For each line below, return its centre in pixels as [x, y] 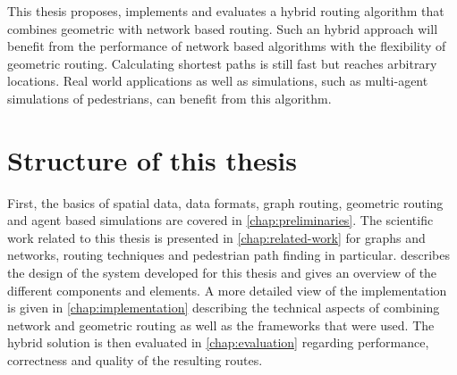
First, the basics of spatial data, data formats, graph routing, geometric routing [225, 202]
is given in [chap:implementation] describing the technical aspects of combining [224, 308]
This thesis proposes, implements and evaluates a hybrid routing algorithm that [226, 11]
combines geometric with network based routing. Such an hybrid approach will [223, 28]
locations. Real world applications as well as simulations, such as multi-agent [218, 81]
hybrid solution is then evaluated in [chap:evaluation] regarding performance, [218, 342]
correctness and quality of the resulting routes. [135, 360]
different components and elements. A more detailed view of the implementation [227, 290]
